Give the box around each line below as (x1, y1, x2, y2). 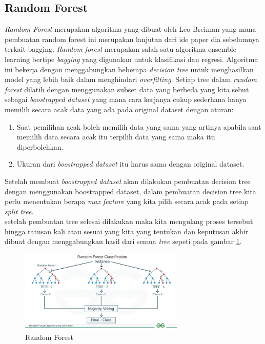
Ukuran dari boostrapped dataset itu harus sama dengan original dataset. (16, 158, 244, 169)
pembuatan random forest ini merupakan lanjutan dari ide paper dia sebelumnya (5, 33, 259, 44)
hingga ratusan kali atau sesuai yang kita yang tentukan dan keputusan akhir (5, 226, 249, 236)
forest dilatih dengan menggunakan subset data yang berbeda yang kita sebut (5, 84, 249, 94)
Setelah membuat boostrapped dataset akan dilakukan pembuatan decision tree (5, 175, 251, 186)
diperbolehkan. (16, 141, 64, 152)
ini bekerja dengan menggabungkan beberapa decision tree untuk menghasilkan (5, 64, 254, 74)
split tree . (5, 206, 34, 216)
